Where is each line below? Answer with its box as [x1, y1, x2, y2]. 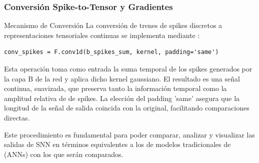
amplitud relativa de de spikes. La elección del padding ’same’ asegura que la [4, 92, 240, 103]
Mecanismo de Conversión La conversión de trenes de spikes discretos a [4, 20, 222, 30]
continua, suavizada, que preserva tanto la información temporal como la [4, 83, 227, 93]
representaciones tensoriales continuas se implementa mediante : [4, 29, 200, 40]
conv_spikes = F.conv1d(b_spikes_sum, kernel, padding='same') [4, 48, 219, 56]
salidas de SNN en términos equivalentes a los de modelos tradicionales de [4, 139, 231, 149]
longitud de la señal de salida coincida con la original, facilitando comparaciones [4, 102, 249, 113]
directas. [4, 112, 30, 122]
